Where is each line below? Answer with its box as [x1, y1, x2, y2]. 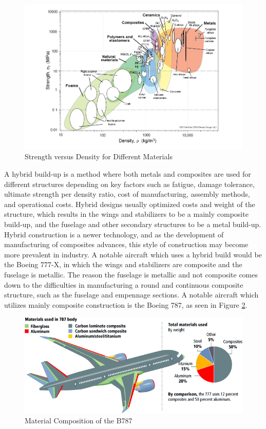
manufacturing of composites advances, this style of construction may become [4, 239, 249, 250]
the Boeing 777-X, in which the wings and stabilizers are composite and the [4, 259, 242, 270]
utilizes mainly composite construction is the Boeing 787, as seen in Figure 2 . [4, 299, 248, 310]
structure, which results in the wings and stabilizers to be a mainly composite [4, 209, 249, 219]
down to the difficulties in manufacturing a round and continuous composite [4, 279, 243, 290]
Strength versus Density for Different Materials [25, 151, 173, 162]
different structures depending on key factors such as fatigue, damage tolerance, [4, 178, 255, 189]
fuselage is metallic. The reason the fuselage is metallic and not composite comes [4, 269, 258, 279]
